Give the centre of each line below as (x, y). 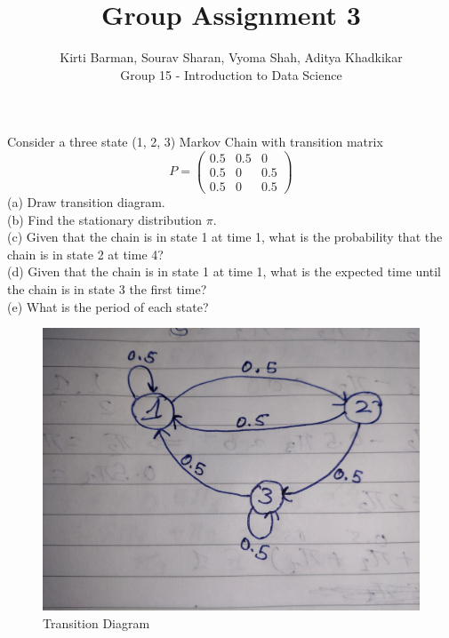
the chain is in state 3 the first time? (107, 289)
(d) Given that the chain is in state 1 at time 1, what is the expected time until (224, 271)
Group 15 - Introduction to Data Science (231, 74)
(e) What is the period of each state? (108, 306)
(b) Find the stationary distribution (105, 219)
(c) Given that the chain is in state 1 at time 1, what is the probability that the (225, 237)
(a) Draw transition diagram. (86, 202)
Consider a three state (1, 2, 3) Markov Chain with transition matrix (195, 142)
